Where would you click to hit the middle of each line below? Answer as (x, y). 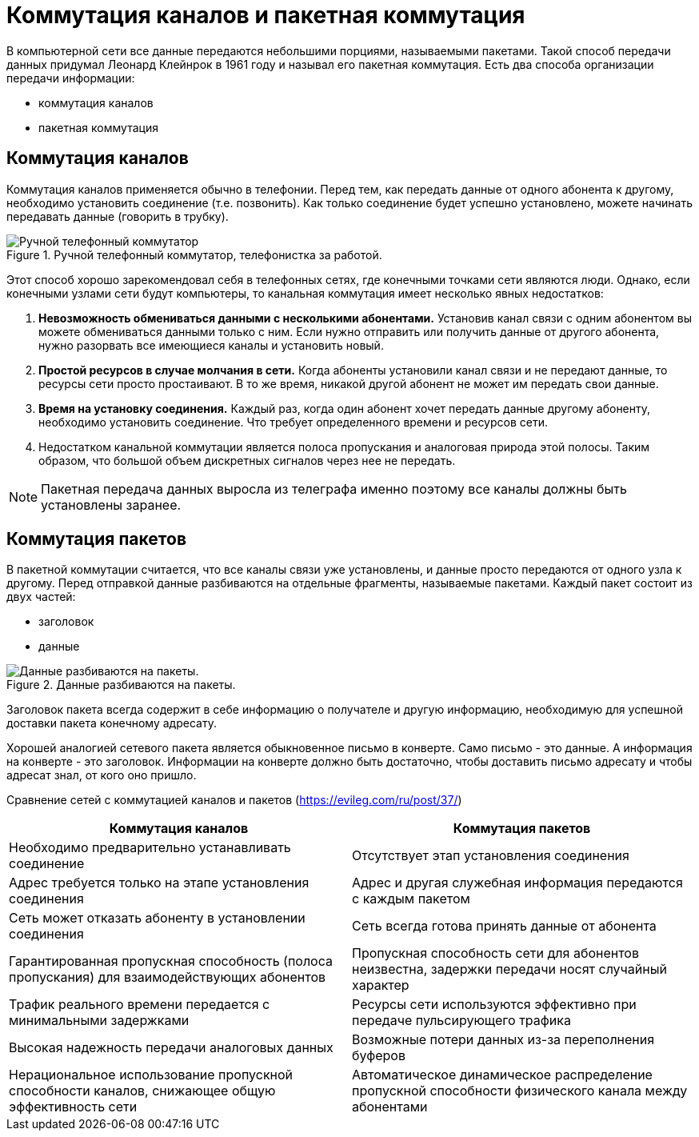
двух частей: (41, 597)
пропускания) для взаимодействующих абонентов (168, 977)
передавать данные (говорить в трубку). (118, 216)
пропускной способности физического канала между (520, 1091)
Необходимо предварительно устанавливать (150, 848)
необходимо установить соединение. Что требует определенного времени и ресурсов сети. (293, 422)
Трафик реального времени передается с (140, 1005)
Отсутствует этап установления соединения (491, 856)
